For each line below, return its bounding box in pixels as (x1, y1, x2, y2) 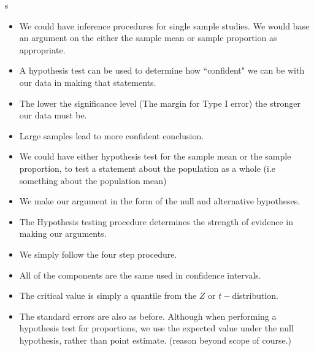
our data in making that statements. (19, 75, 156, 88)
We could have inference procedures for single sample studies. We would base (19, 19, 310, 32)
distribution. (232, 289, 279, 302)
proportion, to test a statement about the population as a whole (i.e (19, 161, 276, 174)
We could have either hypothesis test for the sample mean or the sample (19, 150, 291, 163)
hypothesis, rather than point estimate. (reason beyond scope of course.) (19, 333, 291, 346)
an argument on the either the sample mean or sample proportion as (19, 31, 277, 44)
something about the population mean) (19, 174, 167, 187)
